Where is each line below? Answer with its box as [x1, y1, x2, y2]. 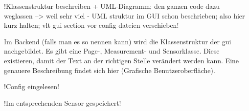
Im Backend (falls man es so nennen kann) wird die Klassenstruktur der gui [4, 36, 231, 46]
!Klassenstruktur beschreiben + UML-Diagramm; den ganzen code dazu [4, 1, 220, 11]
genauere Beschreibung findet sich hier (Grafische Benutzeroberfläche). [4, 65, 215, 75]
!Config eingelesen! [4, 81, 59, 92]
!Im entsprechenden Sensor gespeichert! [4, 97, 121, 108]
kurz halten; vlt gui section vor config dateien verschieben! [4, 20, 179, 30]
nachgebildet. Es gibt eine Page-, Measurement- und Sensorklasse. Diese [4, 46, 220, 56]
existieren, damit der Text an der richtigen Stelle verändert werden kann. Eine [4, 55, 239, 65]
